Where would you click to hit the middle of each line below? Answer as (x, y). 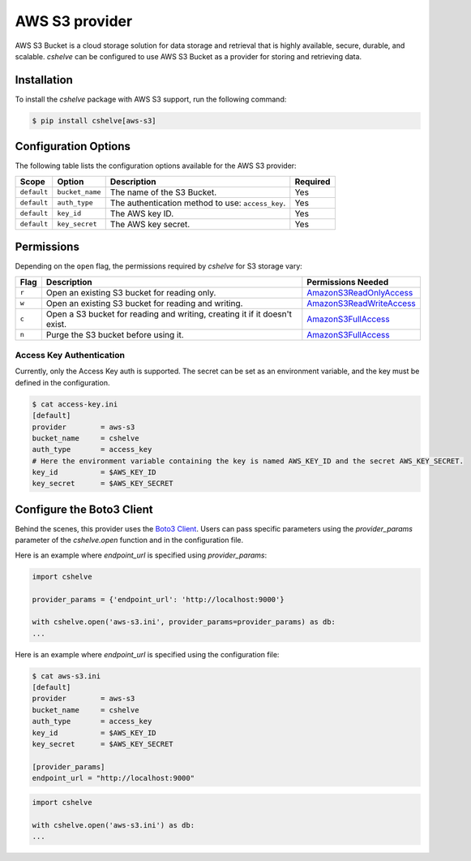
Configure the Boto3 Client (84, 509)
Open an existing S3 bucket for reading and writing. (144, 303)
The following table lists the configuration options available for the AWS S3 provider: (156, 166)
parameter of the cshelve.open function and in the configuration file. (129, 540)
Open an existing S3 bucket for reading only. (131, 292)
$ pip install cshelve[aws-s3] (94, 121)
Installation (44, 80)
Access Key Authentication (70, 355)
